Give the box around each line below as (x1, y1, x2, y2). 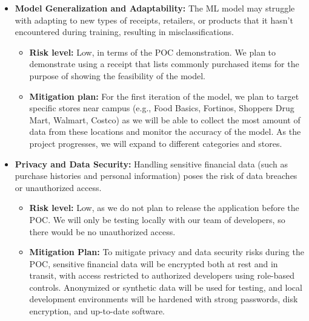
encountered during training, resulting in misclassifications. (15, 25, 234, 38)
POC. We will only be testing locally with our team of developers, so (29, 213, 285, 225)
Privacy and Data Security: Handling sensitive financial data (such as (15, 157, 288, 170)
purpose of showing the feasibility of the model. (29, 69, 205, 82)
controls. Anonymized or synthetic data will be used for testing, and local (29, 280, 302, 293)
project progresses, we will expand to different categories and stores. (29, 137, 282, 149)
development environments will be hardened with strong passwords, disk (29, 293, 298, 305)
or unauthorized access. (15, 181, 102, 193)
